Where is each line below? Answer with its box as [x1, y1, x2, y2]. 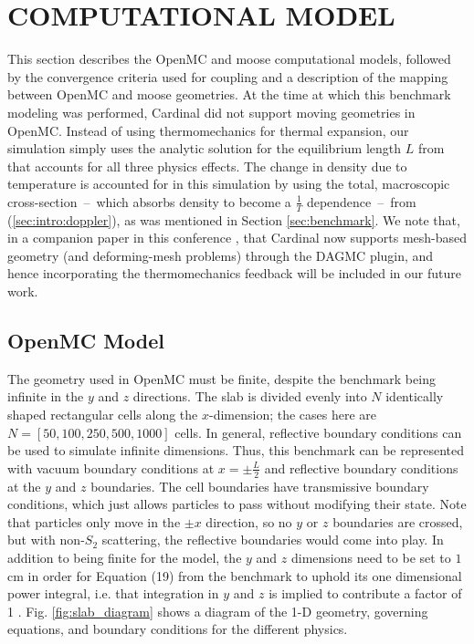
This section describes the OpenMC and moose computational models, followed [7, 49, 451, 68]
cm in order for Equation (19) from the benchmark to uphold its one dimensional [7, 566, 462, 585]
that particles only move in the [7, 512, 181, 531]
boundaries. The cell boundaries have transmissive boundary [90, 476, 429, 495]
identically [385, 387, 444, 406]
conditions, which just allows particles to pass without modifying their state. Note [7, 494, 467, 514]
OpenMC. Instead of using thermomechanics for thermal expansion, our [7, 120, 409, 140]
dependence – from [306, 192, 416, 211]
